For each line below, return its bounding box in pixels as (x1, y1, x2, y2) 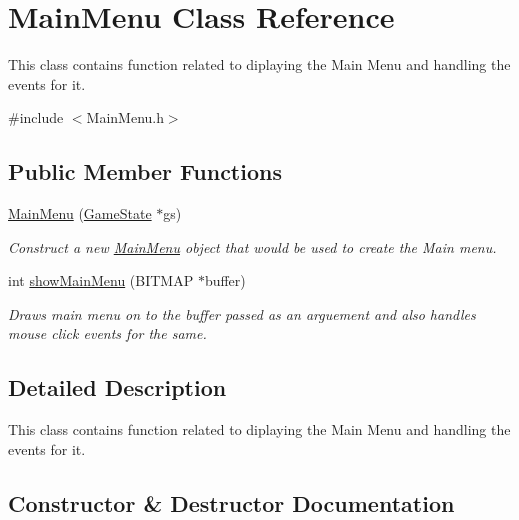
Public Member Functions (8, 156, 282, 187)
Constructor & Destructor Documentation (8, 487, 455, 518)
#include (8, 107, 64, 128)
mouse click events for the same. (8, 323, 207, 344)
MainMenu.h (86, 107, 164, 128)
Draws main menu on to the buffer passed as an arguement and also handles (8, 303, 476, 324)
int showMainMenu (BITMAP (8, 270, 194, 291)
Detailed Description (8, 372, 227, 403)
